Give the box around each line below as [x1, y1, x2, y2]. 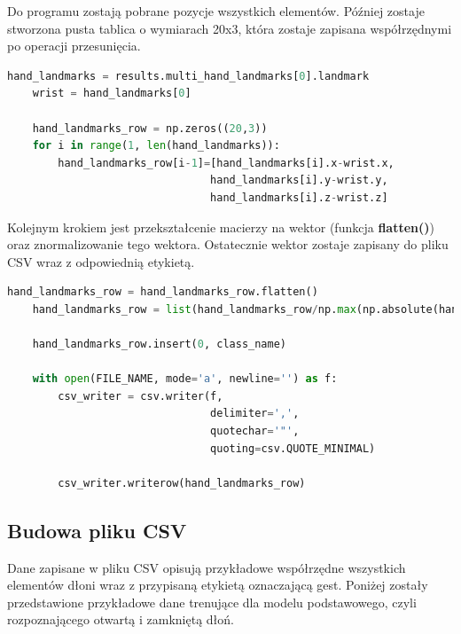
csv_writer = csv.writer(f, [58, 389, 223, 403]
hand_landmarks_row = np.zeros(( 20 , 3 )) [32, 121, 268, 135]
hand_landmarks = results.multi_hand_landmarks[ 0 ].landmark [7, 69, 370, 82]
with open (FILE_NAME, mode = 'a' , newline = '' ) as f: [32, 372, 338, 386]
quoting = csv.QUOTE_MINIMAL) [210, 442, 376, 455]
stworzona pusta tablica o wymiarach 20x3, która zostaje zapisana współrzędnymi [7, 19, 452, 37]
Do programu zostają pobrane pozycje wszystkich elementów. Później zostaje [7, 2, 425, 20]
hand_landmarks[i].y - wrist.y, [210, 174, 388, 187]
